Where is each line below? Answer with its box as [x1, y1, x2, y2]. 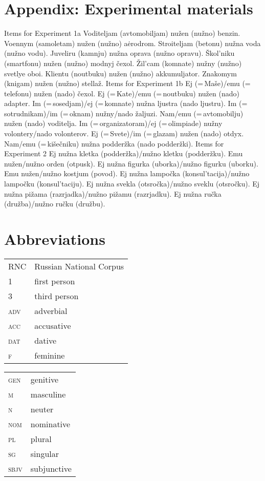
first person [34, 275, 75, 287]
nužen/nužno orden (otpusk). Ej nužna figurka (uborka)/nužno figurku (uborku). [4, 158, 258, 169]
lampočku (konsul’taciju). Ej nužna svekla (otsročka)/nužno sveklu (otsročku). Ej [4, 178, 260, 189]
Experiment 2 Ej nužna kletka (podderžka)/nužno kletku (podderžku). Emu [4, 148, 243, 159]
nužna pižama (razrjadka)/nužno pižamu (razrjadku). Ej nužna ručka [4, 188, 222, 199]
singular [30, 447, 59, 459]
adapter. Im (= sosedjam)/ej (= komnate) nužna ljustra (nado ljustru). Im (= [4, 98, 248, 109]
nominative [30, 417, 71, 430]
